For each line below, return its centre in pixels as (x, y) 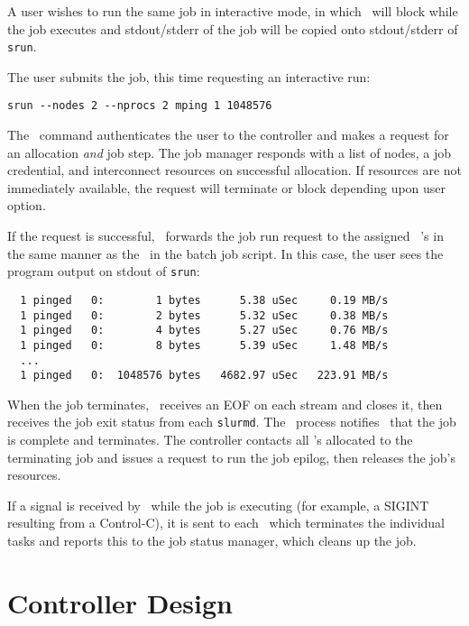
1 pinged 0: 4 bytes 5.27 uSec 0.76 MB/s (204, 331)
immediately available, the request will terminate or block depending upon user (227, 187)
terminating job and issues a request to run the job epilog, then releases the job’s (231, 457)
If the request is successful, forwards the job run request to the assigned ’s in (225, 236)
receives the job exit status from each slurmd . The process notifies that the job (232, 422)
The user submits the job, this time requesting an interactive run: (189, 76)
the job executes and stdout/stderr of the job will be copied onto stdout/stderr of (233, 28)
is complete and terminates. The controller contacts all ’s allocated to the (210, 440)
